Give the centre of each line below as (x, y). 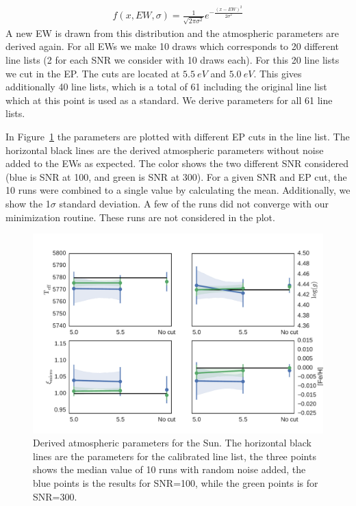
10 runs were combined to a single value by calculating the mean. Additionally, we (178, 190)
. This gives (278, 73)
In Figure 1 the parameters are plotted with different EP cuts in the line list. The (178, 137)
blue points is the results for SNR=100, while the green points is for (176, 483)
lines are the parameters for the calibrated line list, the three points (175, 456)
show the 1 (28, 204)
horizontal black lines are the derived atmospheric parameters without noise (165, 150)
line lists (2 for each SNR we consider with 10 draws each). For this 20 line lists (173, 60)
